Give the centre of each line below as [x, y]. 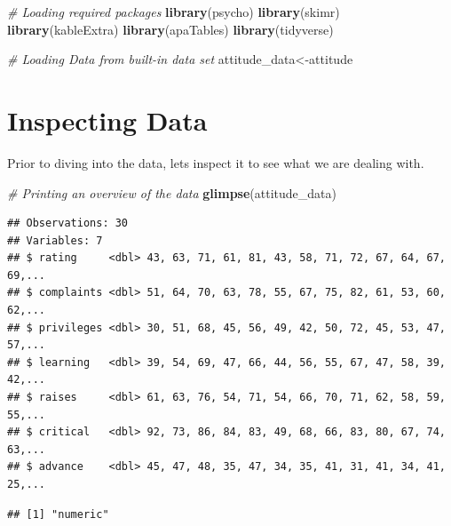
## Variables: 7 [55, 240]
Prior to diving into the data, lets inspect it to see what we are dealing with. [216, 162]
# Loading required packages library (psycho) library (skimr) [174, 12]
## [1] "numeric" [58, 514]
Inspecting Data [107, 120]
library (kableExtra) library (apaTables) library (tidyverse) [170, 29]
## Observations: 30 [68, 223]
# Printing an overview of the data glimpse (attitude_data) [172, 192]
